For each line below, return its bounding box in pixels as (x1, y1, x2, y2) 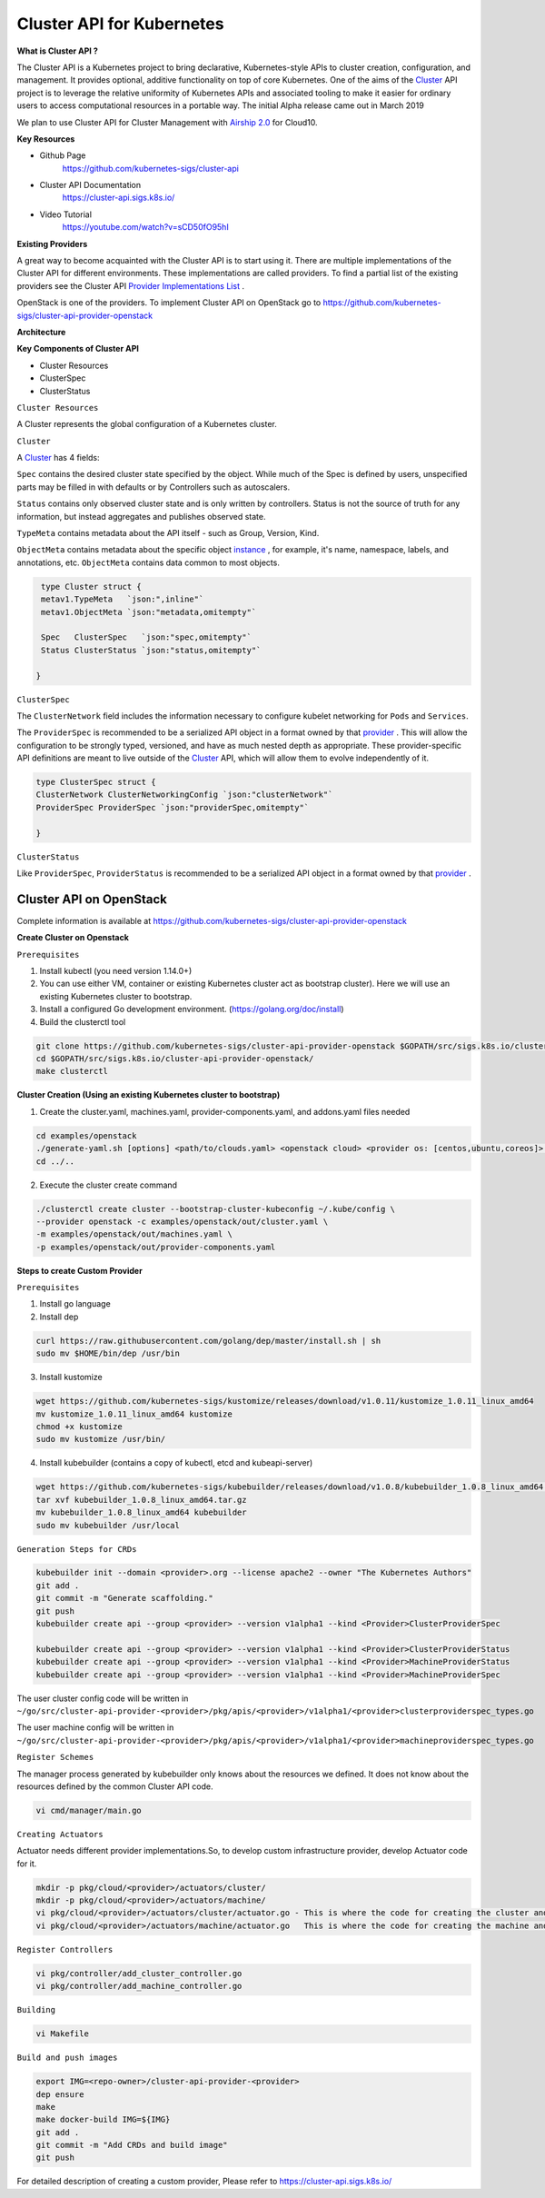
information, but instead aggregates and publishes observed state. (16, 511, 267, 522)
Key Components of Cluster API (16, 343, 140, 354)
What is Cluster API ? (16, 45, 99, 56)
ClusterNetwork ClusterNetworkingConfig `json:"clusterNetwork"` (35, 790, 333, 800)
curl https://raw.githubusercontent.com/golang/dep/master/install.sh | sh (35, 1336, 381, 1346)
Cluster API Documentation (39, 180, 142, 191)
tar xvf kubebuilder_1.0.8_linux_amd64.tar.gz (35, 1495, 247, 1505)
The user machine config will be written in (16, 1722, 174, 1733)
